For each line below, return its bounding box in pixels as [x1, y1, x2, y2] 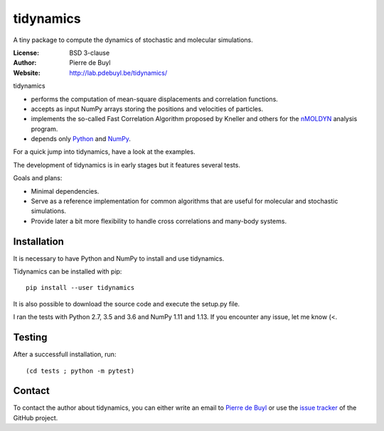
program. [31, 125, 58, 133]
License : [13, 48, 39, 57]
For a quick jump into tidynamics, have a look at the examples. [13, 147, 196, 156]
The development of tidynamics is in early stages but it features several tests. [13, 160, 241, 169]
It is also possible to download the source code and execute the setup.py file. [13, 299, 240, 308]
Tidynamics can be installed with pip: [13, 267, 122, 276]
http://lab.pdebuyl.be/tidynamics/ [69, 68, 167, 77]
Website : [13, 68, 41, 77]
